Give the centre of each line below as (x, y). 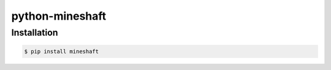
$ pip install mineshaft (62, 51)
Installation (35, 33)
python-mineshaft (59, 16)
